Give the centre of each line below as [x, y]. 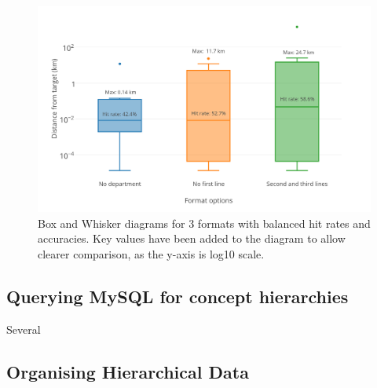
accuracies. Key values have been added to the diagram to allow [192, 238]
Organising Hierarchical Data [128, 371]
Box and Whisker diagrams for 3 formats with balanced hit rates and [204, 223]
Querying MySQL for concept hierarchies [178, 296]
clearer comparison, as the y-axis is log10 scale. [151, 253]
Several [24, 329]
